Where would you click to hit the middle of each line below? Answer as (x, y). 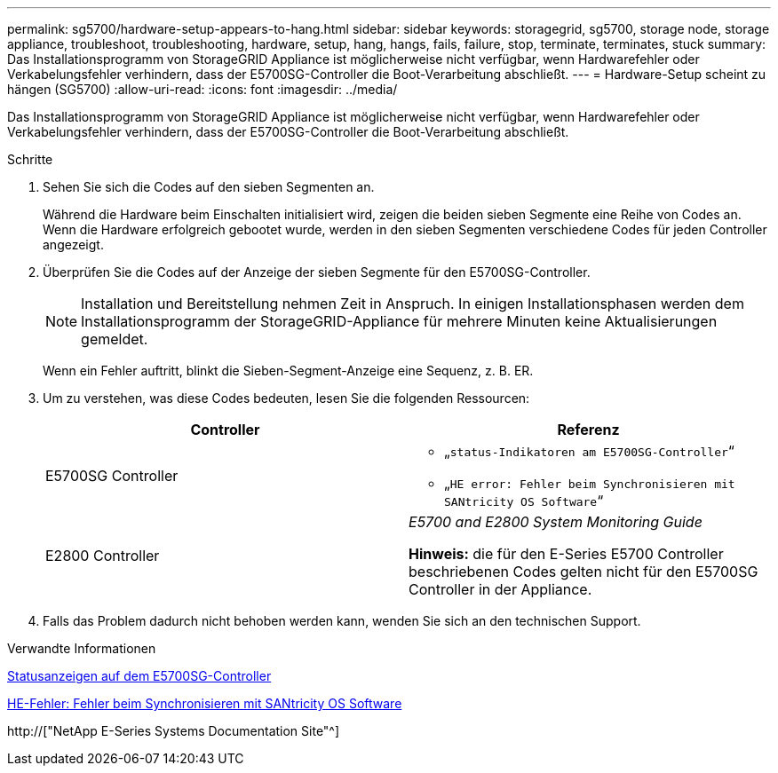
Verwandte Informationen (82, 648)
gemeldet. (115, 339)
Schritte (30, 159)
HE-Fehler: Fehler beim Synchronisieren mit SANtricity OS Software (205, 703)
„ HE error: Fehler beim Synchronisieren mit (590, 483)
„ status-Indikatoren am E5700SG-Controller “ (589, 451)
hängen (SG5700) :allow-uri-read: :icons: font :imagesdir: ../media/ (202, 89)
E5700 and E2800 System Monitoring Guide (556, 522)
